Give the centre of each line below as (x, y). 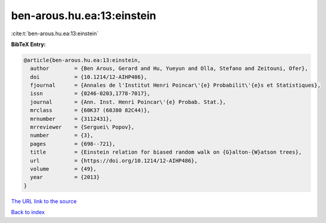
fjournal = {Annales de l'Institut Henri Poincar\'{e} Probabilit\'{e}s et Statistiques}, (175, 85)
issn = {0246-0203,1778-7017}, (90, 94)
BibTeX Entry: (28, 44)
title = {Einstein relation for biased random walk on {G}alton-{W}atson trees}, (166, 152)
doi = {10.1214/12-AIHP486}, (89, 77)
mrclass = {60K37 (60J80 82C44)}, (90, 110)
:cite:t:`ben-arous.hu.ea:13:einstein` (55, 33)
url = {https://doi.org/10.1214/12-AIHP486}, (114, 161)
